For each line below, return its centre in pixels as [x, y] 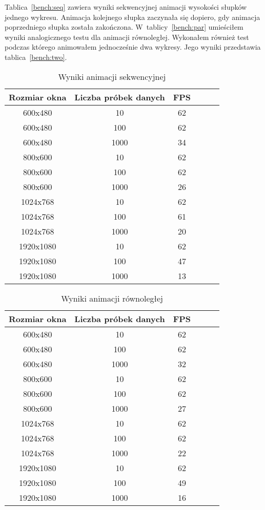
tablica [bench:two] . [36, 57]
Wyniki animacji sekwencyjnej [112, 76]
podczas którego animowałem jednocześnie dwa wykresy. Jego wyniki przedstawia [133, 47]
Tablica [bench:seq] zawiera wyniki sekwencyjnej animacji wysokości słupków [126, 7]
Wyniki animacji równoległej [112, 298]
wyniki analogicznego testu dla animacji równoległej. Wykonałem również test [127, 37]
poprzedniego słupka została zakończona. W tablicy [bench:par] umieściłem [124, 27]
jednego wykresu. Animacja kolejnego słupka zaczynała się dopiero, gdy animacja [132, 17]
